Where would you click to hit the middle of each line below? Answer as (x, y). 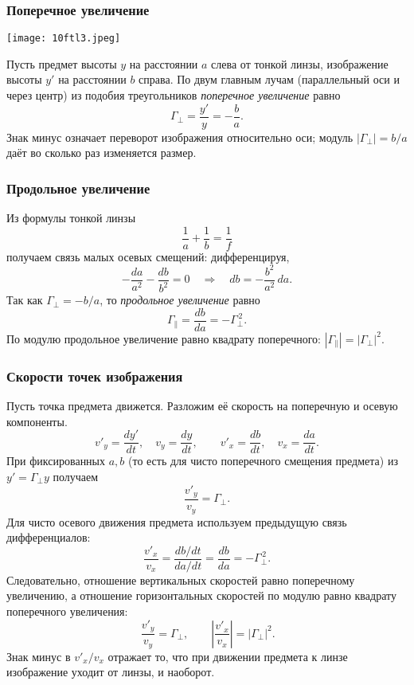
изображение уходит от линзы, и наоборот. (111, 672)
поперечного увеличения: (67, 611)
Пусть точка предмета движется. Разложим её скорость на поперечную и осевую (202, 406)
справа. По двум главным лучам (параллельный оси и (269, 79)
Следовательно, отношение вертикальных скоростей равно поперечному (181, 579)
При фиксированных (56, 461)
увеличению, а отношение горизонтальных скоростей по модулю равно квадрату (201, 595)
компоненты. (37, 421)
